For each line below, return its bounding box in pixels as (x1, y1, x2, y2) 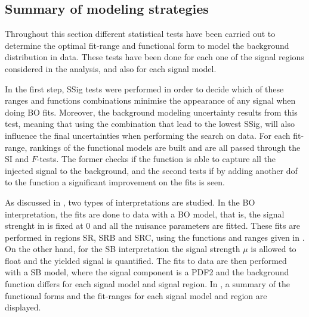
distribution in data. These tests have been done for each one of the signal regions (5, 51, 304, 63)
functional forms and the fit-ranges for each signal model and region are (5, 289, 267, 302)
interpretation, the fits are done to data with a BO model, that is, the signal (5, 207, 285, 220)
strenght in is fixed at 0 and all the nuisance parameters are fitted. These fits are (5, 219, 300, 232)
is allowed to (251, 243, 296, 255)
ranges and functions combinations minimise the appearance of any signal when (5, 94, 296, 107)
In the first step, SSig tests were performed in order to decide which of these (5, 82, 284, 95)
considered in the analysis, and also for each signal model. (5, 62, 217, 74)
